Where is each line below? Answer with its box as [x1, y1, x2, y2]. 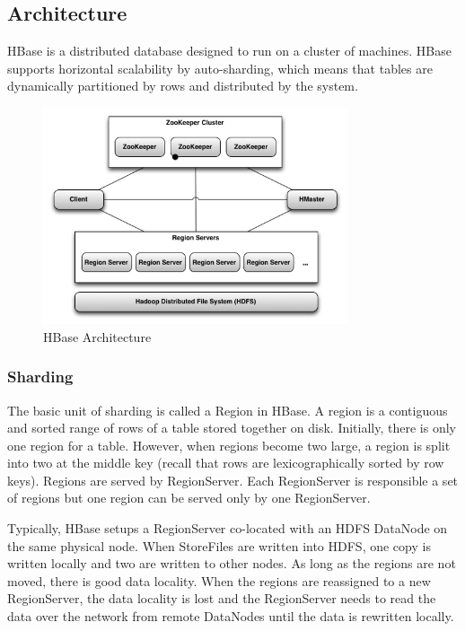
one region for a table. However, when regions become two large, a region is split [7, 435, 451, 454]
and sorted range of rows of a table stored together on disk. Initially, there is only [7, 418, 456, 437]
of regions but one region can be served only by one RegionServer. [7, 488, 371, 507]
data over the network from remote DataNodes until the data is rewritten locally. [7, 607, 454, 626]
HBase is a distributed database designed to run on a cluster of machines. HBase [7, 41, 452, 60]
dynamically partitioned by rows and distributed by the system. [7, 76, 358, 95]
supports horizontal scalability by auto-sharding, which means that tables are [7, 58, 433, 77]
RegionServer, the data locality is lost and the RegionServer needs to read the [7, 589, 436, 608]
